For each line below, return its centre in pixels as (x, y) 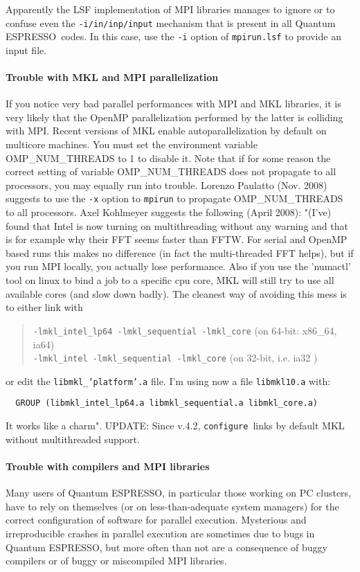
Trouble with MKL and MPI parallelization (112, 77)
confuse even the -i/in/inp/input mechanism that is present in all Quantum (171, 23)
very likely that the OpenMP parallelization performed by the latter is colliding (174, 117)
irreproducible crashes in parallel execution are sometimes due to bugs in (160, 533)
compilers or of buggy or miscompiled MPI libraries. (116, 561)
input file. (26, 50)
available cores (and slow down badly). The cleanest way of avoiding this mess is (176, 293)
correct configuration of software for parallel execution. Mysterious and (156, 520)
